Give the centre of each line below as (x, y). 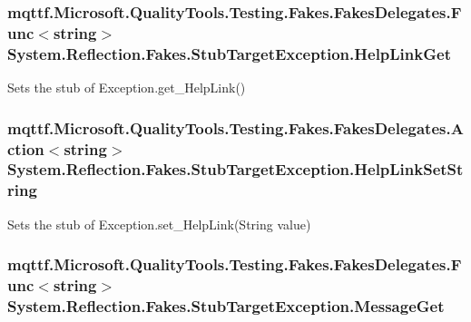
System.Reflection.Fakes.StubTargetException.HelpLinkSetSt (235, 169)
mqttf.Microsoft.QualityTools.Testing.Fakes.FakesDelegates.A (235, 127)
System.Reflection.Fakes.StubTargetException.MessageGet (226, 306)
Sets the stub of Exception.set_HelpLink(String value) (159, 224)
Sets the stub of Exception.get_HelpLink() (127, 88)
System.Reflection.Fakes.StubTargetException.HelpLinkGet (229, 53)
